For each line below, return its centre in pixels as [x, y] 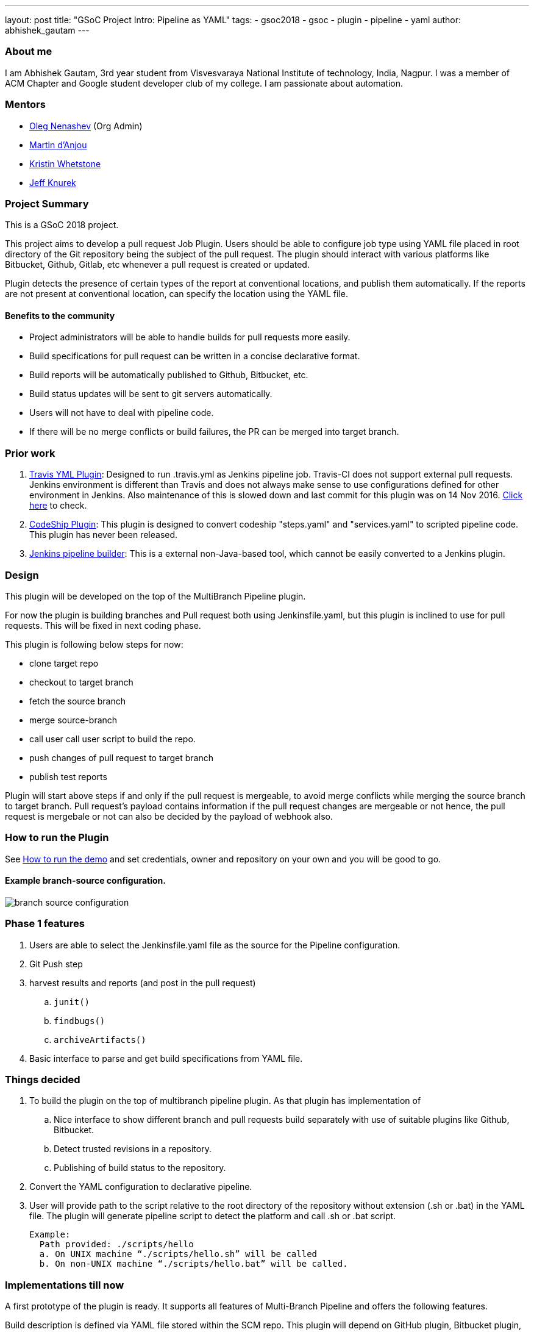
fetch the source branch [77, 701]
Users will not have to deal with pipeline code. [122, 413]
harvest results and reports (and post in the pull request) [143, 983]
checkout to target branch [81, 682]
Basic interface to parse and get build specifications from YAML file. [166, 1058]
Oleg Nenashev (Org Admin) [86, 126]
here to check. [58, 506]
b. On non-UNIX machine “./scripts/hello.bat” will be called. [194, 1264]
